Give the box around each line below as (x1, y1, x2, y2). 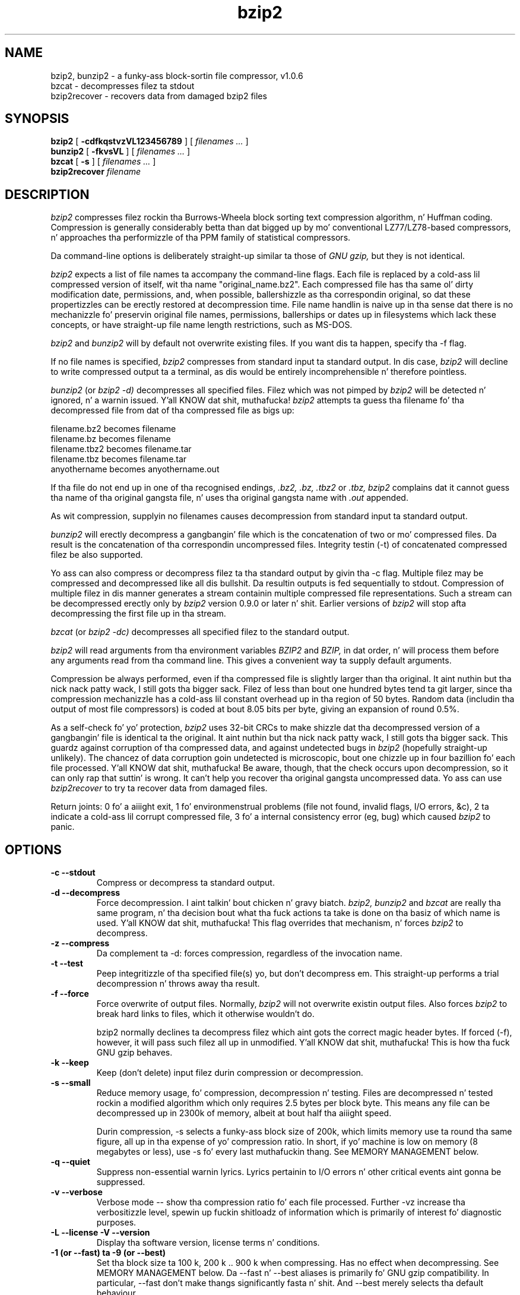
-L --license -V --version (50, 1227, 150, 1238)
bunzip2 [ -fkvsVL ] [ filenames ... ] (50, 146, 191, 157)
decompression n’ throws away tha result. (96, 978, 260, 989)
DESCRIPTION (5, 187, 90, 202)
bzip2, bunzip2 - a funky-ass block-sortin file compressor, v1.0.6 (50, 70, 303, 81)
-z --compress (50, 938, 110, 949)
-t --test (50, 958, 83, 969)
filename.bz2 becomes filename (50, 424, 176, 434)
